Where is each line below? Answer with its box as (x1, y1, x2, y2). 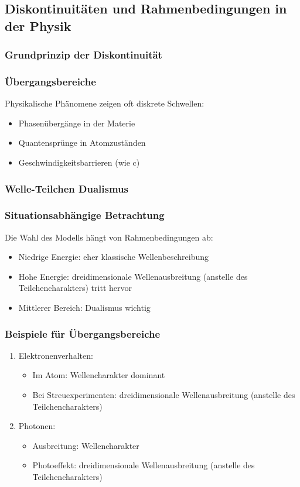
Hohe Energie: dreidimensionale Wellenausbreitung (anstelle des (18, 270, 248, 282)
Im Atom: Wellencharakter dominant (32, 369, 165, 381)
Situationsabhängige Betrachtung (5, 208, 165, 222)
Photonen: (18, 420, 56, 432)
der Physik (5, 16, 71, 35)
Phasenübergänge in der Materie (18, 116, 135, 129)
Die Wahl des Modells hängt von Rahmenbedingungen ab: (5, 231, 213, 243)
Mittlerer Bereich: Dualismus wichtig (18, 301, 151, 314)
